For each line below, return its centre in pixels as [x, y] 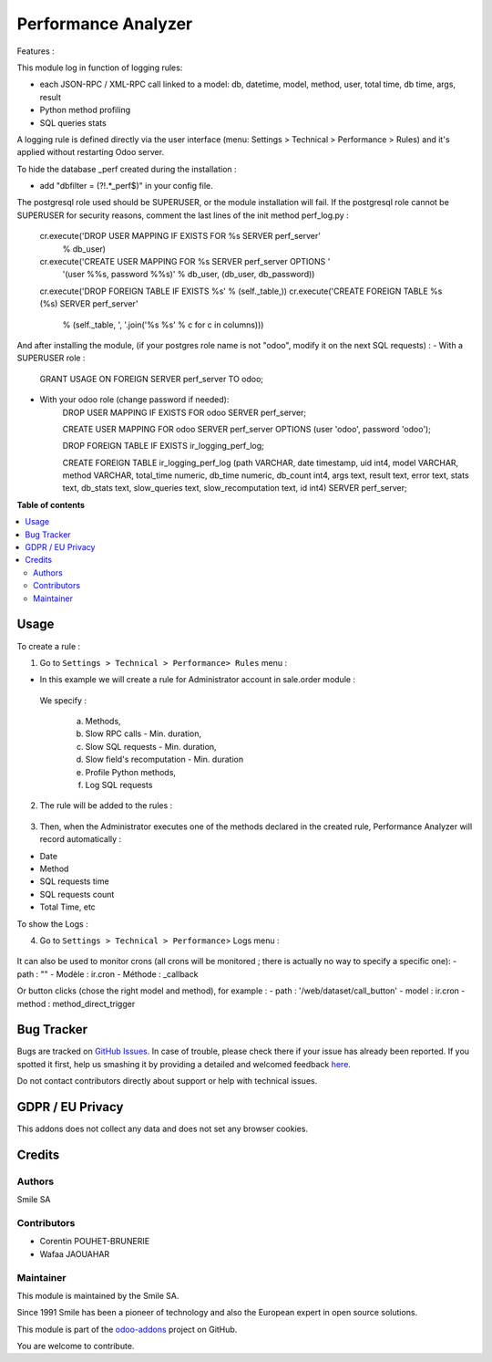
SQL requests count [77, 894]
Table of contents [51, 504]
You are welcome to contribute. [76, 1346]
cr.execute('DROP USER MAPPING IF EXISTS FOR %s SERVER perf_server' [180, 236]
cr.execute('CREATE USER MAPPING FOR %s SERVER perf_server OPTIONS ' [185, 262]
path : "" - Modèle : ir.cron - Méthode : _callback [108, 974]
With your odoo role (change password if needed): [134, 400]
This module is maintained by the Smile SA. [98, 1295]
